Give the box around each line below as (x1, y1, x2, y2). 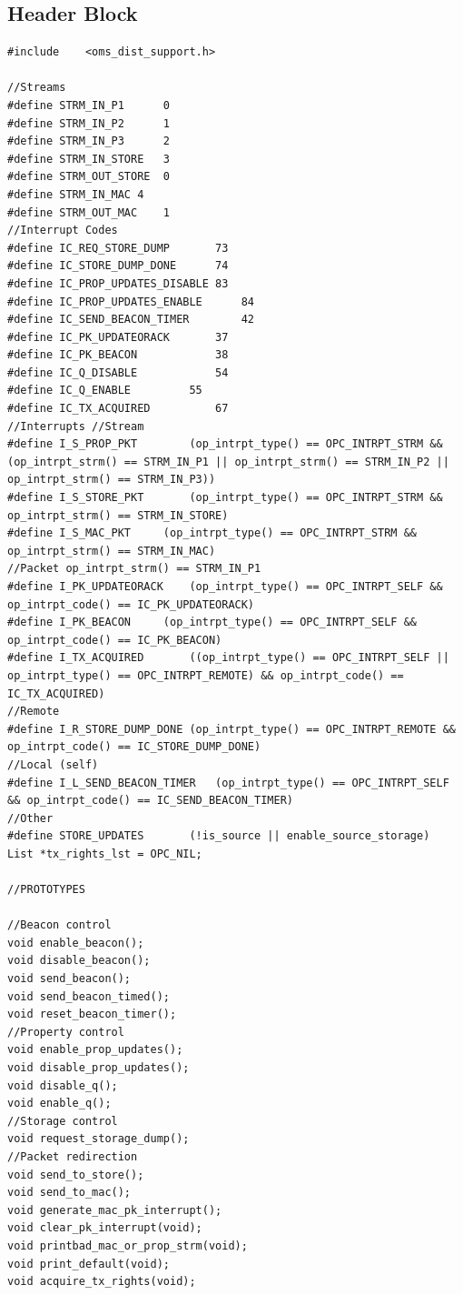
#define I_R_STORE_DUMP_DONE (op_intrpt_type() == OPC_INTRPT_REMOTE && (7, 722, 456, 736)
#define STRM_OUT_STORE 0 (7, 170, 170, 184)
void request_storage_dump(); (7, 1132, 190, 1146)
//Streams (7, 81, 66, 95)
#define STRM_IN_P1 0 (7, 98, 170, 112)
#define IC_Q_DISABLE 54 (7, 366, 229, 379)
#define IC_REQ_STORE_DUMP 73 (7, 241, 229, 255)
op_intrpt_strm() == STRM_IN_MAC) (7, 544, 216, 557)
